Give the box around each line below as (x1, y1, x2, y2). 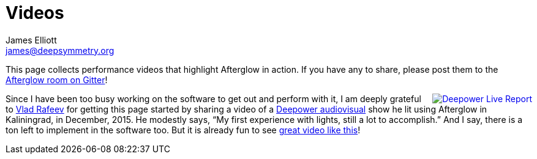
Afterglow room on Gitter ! (6, 74, 108, 85)
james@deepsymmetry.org (6, 45, 115, 56)
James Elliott (6, 34, 57, 45)
